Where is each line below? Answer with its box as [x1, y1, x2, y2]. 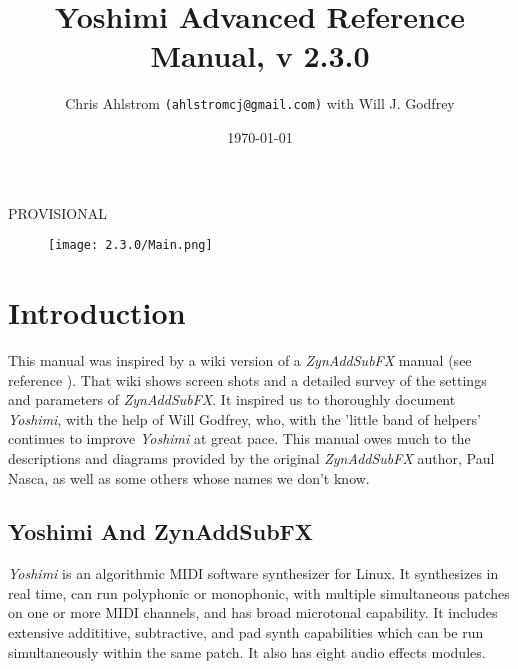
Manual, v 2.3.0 [150, 35, 370, 76]
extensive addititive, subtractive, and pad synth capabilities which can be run [8, 622, 484, 643]
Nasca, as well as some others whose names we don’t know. [8, 467, 370, 488]
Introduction [8, 292, 186, 332]
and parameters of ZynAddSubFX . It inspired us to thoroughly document [8, 389, 456, 410]
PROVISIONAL [8, 202, 107, 223]
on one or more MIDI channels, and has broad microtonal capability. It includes [8, 602, 498, 623]
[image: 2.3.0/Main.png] [48, 238, 213, 253]
